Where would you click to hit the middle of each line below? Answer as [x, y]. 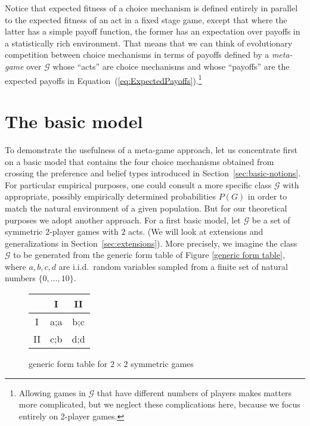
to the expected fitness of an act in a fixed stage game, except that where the [146, 19]
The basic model [74, 121]
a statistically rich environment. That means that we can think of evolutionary [149, 43]
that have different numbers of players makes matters [194, 392]
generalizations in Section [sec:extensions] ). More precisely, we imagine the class [151, 243]
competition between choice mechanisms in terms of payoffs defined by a [137, 55]
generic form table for [68, 364]
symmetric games [162, 364]
